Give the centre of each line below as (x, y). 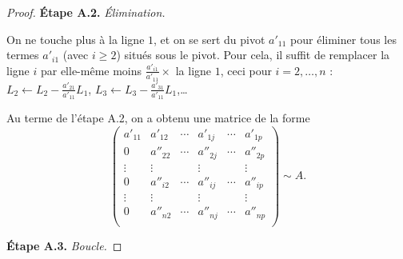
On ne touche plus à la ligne (76, 39)
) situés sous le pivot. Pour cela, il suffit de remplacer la (253, 55)
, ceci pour (246, 70)
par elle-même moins (91, 70)
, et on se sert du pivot (209, 39)
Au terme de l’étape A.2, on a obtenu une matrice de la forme (158, 118)
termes (23, 55)
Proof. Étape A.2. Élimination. (86, 12)
